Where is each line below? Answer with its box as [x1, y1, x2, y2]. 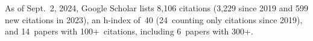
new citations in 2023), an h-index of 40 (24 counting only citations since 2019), [5, 13, 303, 26]
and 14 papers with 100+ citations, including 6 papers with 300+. [5, 25, 253, 37]
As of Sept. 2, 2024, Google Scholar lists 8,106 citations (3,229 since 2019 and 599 [5, 2, 308, 14]
